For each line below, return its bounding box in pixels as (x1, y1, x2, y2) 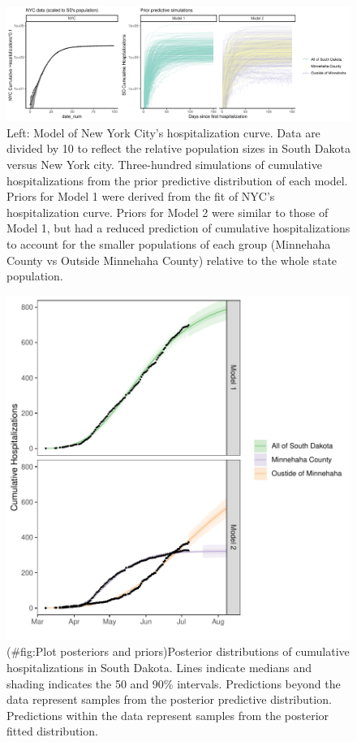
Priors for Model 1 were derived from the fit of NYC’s (6, 188, 275, 205)
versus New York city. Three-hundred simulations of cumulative (6, 155, 322, 172)
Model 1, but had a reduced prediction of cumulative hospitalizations (6, 219, 351, 236)
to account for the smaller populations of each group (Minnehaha (6, 235, 331, 252)
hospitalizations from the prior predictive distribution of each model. (6, 171, 348, 189)
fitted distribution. (6, 722, 98, 740)
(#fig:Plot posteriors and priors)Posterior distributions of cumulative (6, 643, 350, 660)
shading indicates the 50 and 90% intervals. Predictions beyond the (6, 675, 341, 692)
